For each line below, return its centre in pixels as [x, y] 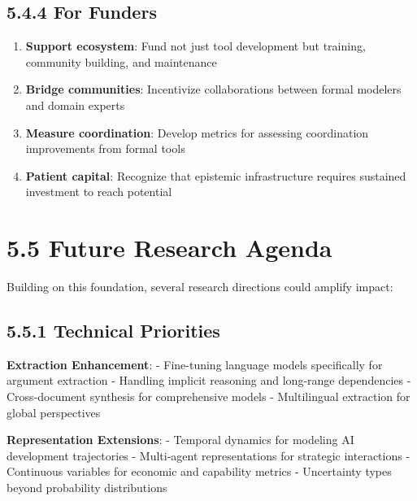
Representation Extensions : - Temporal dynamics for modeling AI [180, 440]
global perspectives [54, 412]
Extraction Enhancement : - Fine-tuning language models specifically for [195, 364]
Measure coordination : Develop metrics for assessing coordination [197, 132]
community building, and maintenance [121, 61]
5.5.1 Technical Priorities [113, 331]
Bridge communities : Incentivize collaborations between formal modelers [213, 89]
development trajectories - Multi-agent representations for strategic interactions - [208, 455]
